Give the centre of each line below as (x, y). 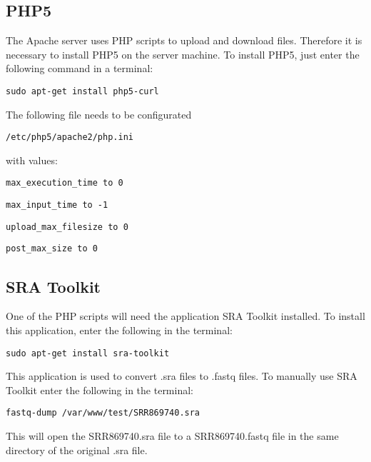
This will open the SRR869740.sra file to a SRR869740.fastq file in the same (172, 436)
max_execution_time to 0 (65, 183)
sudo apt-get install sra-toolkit (88, 353)
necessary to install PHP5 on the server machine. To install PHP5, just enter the (183, 54)
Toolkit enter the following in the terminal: (100, 390)
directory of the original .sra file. (77, 450)
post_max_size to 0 (52, 249)
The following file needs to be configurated (99, 114)
